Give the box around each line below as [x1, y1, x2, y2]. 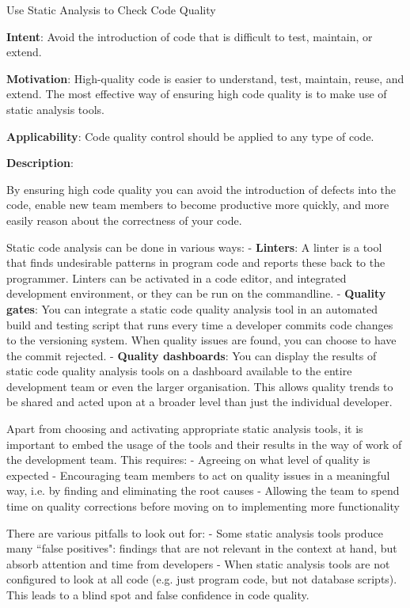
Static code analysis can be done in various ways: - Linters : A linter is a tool [6, 238, 382, 255]
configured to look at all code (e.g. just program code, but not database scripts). [6, 571, 397, 587]
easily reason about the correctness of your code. [6, 211, 242, 228]
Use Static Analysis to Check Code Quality [6, 2, 216, 17]
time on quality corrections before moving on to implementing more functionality [6, 498, 400, 515]
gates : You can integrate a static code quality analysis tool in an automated [6, 300, 378, 317]
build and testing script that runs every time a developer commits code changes [6, 316, 393, 332]
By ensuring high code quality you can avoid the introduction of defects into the [6, 180, 397, 197]
